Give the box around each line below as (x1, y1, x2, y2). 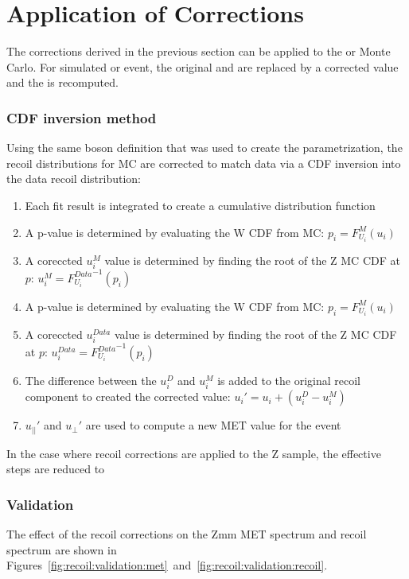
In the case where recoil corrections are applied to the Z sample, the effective (6, 445, 381, 461)
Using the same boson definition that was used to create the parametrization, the (6, 139, 403, 156)
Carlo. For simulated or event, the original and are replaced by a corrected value (6, 58, 399, 75)
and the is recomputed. (6, 74, 119, 91)
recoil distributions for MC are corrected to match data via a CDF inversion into (6, 154, 401, 171)
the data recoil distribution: (6, 170, 141, 187)
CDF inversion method (6, 107, 157, 127)
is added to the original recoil (217, 372, 360, 388)
